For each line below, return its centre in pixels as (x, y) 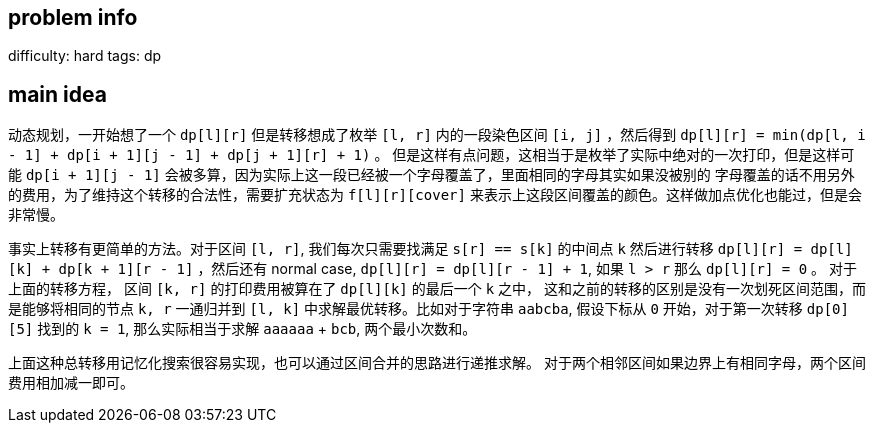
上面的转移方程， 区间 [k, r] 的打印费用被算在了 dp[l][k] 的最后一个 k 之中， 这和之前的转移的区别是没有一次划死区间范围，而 (437, 289)
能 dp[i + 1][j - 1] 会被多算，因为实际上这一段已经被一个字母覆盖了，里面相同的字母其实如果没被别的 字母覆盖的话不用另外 (431, 175)
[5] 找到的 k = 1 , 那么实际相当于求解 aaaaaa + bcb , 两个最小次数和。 (242, 329)
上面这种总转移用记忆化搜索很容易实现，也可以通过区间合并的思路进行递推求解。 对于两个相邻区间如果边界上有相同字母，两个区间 (437, 363)
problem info (73, 17)
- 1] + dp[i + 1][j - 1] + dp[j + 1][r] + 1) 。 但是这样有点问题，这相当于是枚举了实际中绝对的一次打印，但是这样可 (431, 155)
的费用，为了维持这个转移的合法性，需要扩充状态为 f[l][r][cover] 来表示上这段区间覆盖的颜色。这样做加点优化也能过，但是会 (435, 195)
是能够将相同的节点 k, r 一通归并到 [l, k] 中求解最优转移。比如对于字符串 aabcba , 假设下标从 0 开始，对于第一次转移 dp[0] (428, 309)
